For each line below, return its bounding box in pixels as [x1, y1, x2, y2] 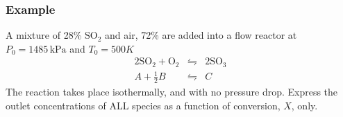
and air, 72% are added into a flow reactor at [105, 28, 297, 42]
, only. [291, 98, 318, 112]
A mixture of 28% [6, 28, 82, 42]
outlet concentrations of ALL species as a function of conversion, [6, 98, 281, 112]
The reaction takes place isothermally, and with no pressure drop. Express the [6, 84, 338, 99]
